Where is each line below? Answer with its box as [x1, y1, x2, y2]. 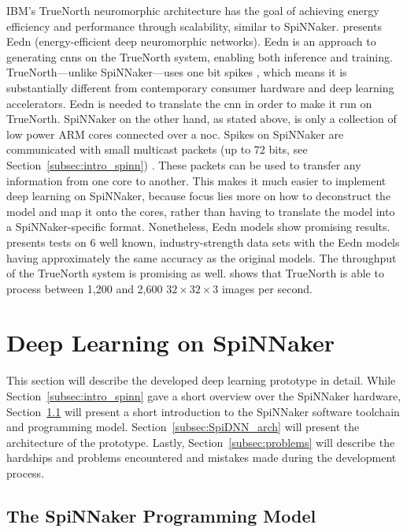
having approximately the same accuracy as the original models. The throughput [6, 249, 397, 266]
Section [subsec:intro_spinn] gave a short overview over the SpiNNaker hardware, [6, 388, 401, 404]
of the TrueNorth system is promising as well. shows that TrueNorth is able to [6, 265, 384, 281]
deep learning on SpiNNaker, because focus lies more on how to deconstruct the [6, 188, 391, 204]
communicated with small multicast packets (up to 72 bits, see [6, 141, 308, 158]
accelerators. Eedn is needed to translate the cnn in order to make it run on [6, 95, 372, 111]
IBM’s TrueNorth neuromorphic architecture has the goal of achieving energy [6, 2, 379, 18]
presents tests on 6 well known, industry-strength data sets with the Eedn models [6, 233, 400, 250]
